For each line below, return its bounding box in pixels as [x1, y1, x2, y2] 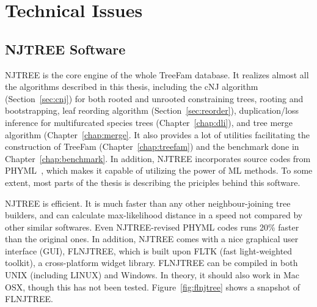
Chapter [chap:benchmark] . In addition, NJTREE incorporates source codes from [5, 152, 311, 165]
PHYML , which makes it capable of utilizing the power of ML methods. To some [5, 164, 313, 177]
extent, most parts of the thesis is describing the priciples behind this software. [5, 176, 301, 188]
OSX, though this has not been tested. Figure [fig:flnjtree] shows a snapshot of [5, 280, 301, 293]
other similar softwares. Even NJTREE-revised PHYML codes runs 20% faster [5, 220, 299, 233]
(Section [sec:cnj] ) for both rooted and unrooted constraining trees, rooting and [5, 92, 304, 105]
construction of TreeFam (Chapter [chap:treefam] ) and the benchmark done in [5, 140, 299, 153]
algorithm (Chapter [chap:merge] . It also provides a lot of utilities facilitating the [5, 128, 310, 141]
